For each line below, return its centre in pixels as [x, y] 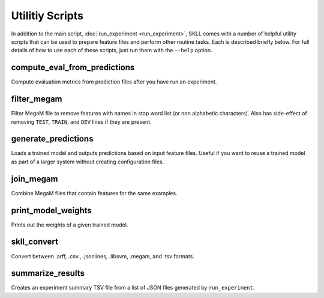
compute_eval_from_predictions [73, 68]
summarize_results [48, 273]
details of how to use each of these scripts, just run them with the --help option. [112, 50]
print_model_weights [52, 210]
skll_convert [35, 242]
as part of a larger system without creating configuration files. [88, 162]
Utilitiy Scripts [47, 16]
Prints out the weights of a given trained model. [70, 225]
